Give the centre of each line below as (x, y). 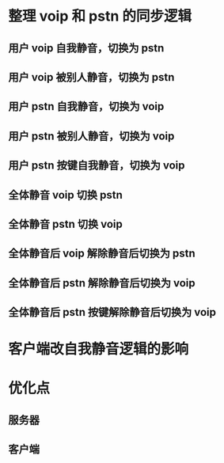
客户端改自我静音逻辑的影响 (99, 349)
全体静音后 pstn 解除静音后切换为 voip (102, 283)
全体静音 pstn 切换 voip (65, 224)
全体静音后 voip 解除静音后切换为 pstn (102, 254)
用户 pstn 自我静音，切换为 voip (86, 106)
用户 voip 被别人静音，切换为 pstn (91, 77)
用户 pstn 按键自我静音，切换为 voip (97, 166)
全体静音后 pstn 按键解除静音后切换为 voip (112, 312)
